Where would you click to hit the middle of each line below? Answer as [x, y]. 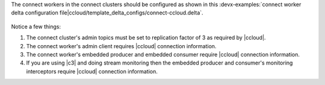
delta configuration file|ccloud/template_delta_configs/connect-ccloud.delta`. [107, 13]
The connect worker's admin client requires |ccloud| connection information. [121, 46]
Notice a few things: [36, 27]
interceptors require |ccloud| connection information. [92, 71]
